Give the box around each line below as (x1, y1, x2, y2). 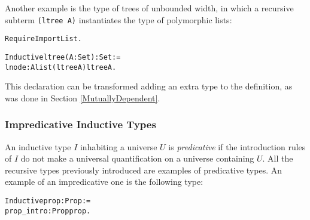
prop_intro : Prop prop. (5, 206, 91, 215)
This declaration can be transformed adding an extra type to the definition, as (5, 80, 293, 92)
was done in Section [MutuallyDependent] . (5, 91, 160, 104)
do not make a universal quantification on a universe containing (20, 152, 254, 165)
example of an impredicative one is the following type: (5, 175, 203, 188)
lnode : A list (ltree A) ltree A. (5, 63, 117, 72)
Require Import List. (5, 35, 82, 44)
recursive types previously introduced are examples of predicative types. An (5, 163, 282, 176)
